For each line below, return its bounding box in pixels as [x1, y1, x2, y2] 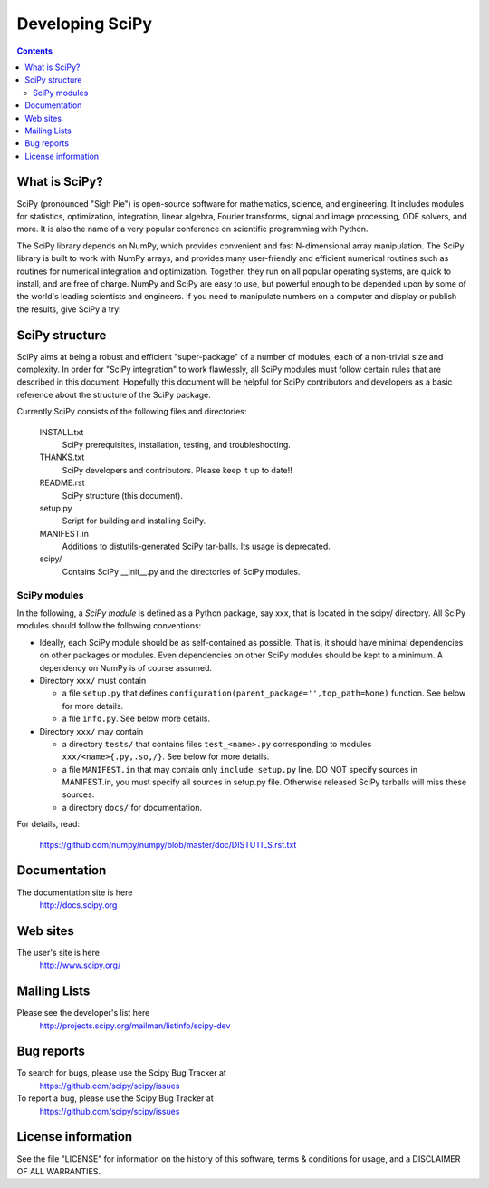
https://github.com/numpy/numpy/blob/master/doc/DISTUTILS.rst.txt [39, 839, 297, 850]
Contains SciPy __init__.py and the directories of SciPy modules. [62, 566, 301, 577]
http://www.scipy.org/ [39, 959, 121, 970]
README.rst [39, 477, 85, 489]
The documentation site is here [16, 887, 133, 898]
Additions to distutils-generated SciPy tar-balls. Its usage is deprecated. [62, 540, 331, 552]
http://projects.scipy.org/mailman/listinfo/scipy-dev [39, 1020, 231, 1031]
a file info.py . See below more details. [62, 713, 211, 725]
